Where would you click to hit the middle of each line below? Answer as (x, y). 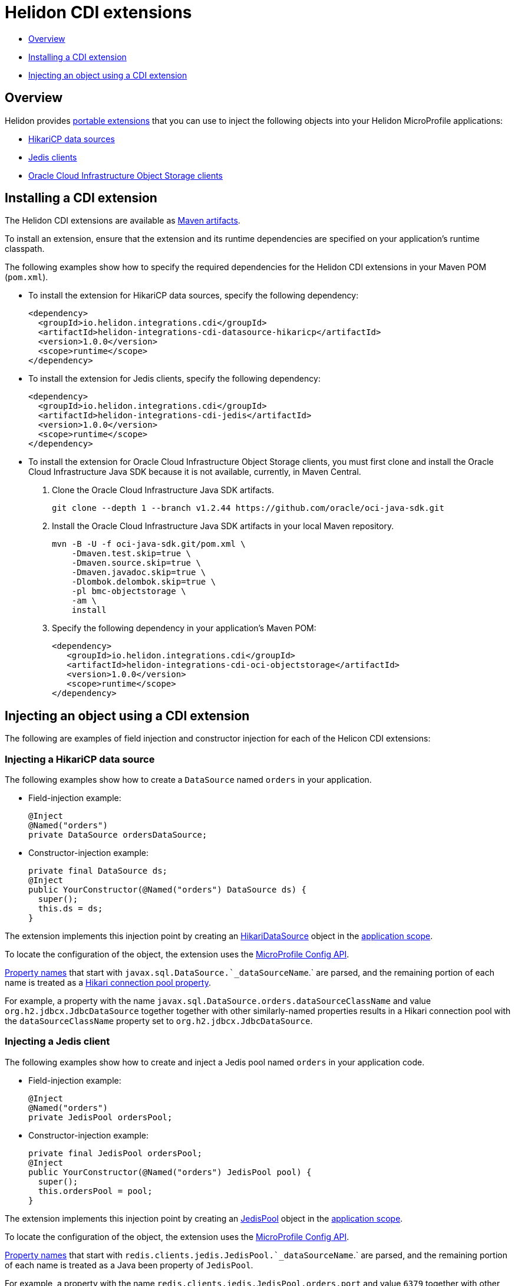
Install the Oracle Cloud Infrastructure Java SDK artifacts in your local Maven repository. (223, 526)
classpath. (25, 249)
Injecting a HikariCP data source (80, 759)
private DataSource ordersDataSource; (118, 835)
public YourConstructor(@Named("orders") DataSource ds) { (168, 890)
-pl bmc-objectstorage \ (129, 591)
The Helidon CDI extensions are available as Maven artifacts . (123, 221)
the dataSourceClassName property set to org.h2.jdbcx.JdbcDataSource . (159, 1021)
